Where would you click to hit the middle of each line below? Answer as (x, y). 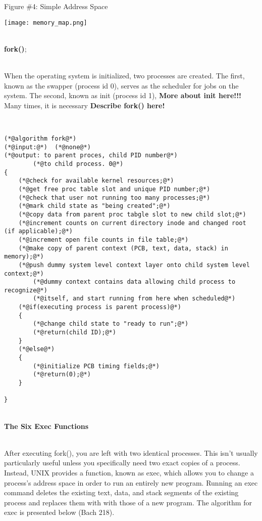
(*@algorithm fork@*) (40, 139)
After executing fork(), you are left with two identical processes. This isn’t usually (131, 452)
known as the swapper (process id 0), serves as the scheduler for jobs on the (121, 85)
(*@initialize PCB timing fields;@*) (96, 366)
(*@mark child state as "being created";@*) (94, 206)
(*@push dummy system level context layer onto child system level (134, 265)
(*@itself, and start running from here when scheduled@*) (134, 299)
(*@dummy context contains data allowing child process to (134, 282)
